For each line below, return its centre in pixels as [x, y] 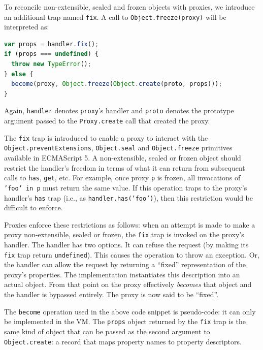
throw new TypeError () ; [51, 64]
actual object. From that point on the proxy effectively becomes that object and [128, 284]
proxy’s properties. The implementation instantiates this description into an [122, 274]
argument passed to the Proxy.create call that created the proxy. [107, 121]
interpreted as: [27, 27]
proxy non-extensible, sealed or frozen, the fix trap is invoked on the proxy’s [124, 234]
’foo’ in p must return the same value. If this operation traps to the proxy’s [126, 187]
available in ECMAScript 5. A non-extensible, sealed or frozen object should [123, 158]
